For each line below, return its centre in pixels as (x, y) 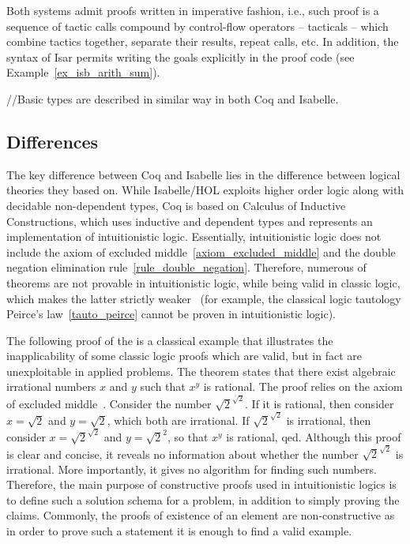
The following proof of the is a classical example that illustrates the (170, 340)
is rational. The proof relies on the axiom (303, 386)
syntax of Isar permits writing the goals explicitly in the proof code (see (181, 56)
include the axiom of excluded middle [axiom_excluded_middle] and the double (201, 251)
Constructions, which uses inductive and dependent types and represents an (190, 221)
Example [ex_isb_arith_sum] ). (83, 72)
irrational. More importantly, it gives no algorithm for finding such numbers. (192, 469)
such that (163, 386)
